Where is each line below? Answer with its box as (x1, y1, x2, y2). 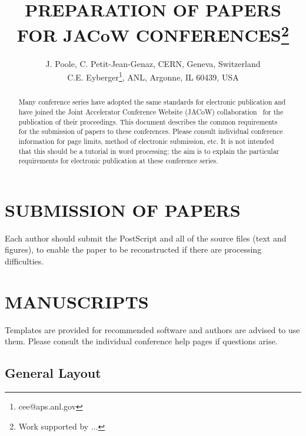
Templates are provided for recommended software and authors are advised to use (5, 323, 300, 336)
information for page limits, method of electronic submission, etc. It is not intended (18, 136, 274, 146)
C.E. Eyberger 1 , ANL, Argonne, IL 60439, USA (67, 69, 239, 83)
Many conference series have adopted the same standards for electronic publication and (18, 97, 286, 107)
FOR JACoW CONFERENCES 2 (16, 21, 290, 47)
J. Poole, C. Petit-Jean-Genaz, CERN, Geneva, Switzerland (45, 57, 261, 69)
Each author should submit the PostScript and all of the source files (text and (5, 232, 287, 244)
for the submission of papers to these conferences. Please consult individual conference (18, 126, 283, 136)
